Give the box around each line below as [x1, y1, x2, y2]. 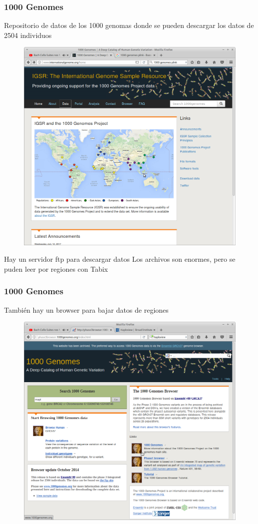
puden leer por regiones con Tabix [4, 263, 108, 274]
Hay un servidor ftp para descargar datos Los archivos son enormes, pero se [4, 254, 236, 264]
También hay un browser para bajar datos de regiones [4, 304, 169, 315]
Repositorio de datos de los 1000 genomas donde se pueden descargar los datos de [4, 20, 254, 30]
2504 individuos [4, 29, 52, 40]
